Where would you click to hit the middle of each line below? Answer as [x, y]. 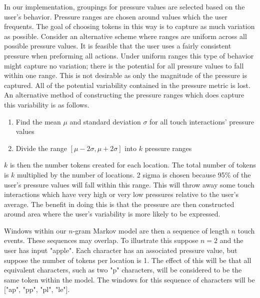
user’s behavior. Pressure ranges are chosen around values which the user [116, 16]
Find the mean [38, 121]
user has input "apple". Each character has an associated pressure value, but [121, 250]
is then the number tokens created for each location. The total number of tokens [133, 165]
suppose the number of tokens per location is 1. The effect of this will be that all [128, 260]
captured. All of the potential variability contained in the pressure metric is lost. [127, 85]
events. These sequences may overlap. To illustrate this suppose [101, 240]
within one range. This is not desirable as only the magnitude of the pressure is [126, 75]
